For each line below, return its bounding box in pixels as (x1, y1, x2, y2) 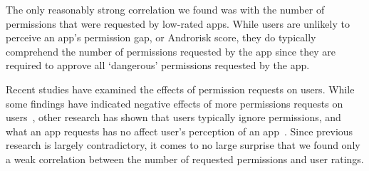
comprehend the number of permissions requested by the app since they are (6, 43, 336, 58)
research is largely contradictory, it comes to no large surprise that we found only (6, 138, 360, 152)
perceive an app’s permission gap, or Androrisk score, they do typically (6, 30, 316, 45)
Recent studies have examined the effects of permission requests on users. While (6, 81, 355, 96)
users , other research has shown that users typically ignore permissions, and (6, 110, 341, 125)
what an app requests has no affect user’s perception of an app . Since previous (6, 123, 353, 138)
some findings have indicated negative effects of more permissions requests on (6, 95, 343, 110)
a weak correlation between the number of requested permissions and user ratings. (6, 151, 364, 166)
